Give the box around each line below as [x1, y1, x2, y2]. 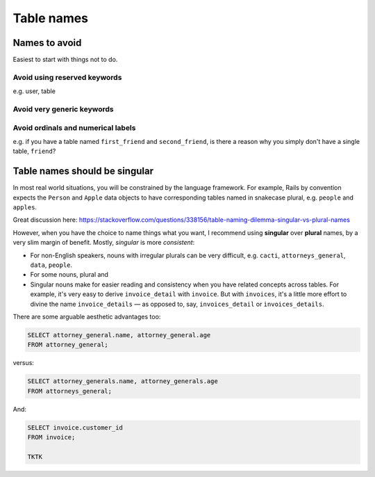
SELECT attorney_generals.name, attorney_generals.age [27, 378, 218, 385]
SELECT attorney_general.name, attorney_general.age [27, 331, 211, 339]
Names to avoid [12, 37, 82, 49]
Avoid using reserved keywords [12, 72, 122, 82]
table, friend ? [12, 147, 56, 156]
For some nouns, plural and [30, 270, 109, 279]
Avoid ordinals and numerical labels [12, 122, 136, 132]
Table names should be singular [12, 165, 154, 177]
